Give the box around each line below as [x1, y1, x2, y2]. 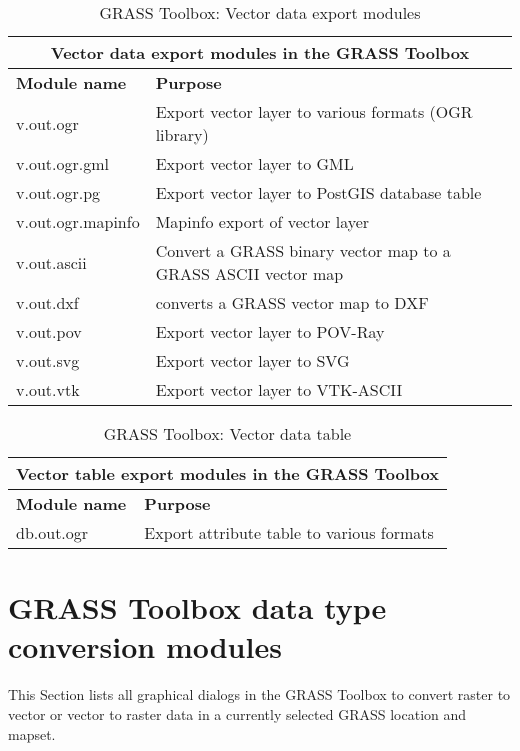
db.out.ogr [16, 521, 89, 544]
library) [155, 123, 209, 146]
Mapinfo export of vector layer [155, 210, 370, 233]
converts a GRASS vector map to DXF [155, 291, 429, 314]
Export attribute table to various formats [144, 521, 434, 544]
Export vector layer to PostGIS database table [155, 181, 482, 204]
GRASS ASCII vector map [155, 262, 344, 285]
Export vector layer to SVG [155, 349, 350, 372]
